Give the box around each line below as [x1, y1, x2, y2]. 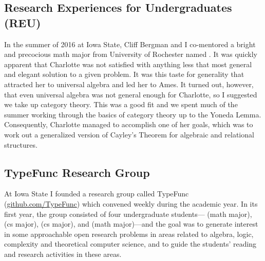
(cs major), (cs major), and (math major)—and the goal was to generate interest [4, 218, 258, 229]
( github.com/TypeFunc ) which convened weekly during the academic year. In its [4, 198, 258, 209]
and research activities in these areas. [4, 248, 122, 259]
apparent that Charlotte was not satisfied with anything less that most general [4, 58, 252, 69]
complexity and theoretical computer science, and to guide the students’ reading [4, 238, 257, 249]
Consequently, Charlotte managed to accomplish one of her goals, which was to [4, 119, 253, 130]
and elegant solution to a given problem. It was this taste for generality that [4, 69, 244, 79]
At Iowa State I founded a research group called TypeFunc [4, 188, 189, 199]
